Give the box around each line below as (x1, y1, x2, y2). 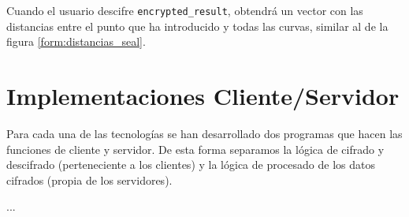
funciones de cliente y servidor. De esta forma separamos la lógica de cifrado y (6, 140, 385, 157)
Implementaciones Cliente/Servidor (6, 80, 400, 112)
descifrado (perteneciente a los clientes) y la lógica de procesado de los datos (6, 156, 375, 173)
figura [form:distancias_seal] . (6, 33, 146, 50)
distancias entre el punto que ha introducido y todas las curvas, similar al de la (6, 17, 389, 34)
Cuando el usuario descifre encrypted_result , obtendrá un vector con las (6, 2, 363, 18)
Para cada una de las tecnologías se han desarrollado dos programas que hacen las (6, 125, 403, 141)
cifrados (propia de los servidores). (6, 171, 173, 188)
